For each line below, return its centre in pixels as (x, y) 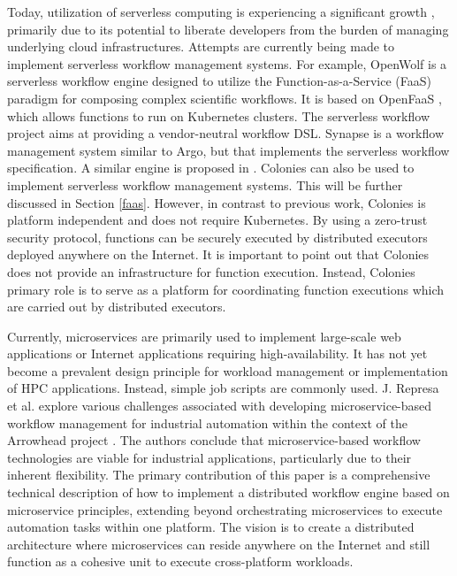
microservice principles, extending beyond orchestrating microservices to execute (225, 509)
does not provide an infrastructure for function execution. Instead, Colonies (211, 271)
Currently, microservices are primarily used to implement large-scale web (204, 336)
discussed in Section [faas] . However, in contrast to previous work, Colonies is (217, 202)
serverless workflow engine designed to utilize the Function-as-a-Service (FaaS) (220, 81)
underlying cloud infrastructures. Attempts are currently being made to (201, 46)
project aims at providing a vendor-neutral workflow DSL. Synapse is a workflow (226, 133)
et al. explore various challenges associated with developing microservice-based (220, 406)
